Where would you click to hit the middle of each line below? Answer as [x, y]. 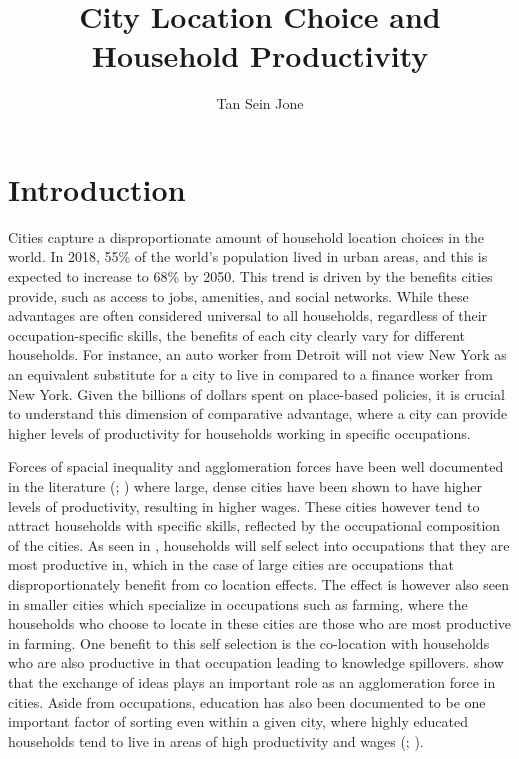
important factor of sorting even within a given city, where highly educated [238, 721]
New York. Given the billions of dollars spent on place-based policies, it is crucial [256, 393]
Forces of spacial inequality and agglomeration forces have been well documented [256, 466]
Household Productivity [260, 55]
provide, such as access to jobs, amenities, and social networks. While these [238, 295]
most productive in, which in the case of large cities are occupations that [231, 564]
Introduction [97, 188]
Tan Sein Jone [260, 103]
